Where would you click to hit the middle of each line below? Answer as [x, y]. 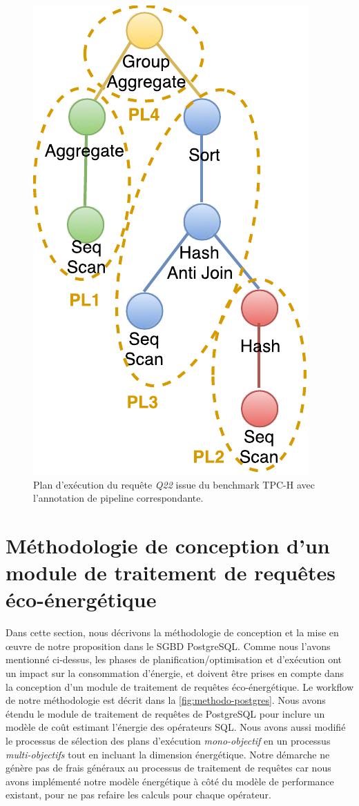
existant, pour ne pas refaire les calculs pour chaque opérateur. [138, 795]
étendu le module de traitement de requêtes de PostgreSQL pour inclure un [165, 713]
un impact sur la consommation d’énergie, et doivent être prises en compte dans [175, 673]
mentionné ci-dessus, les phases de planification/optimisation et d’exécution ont [174, 659]
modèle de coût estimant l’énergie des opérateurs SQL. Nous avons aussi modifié [176, 727]
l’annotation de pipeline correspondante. [118, 498]
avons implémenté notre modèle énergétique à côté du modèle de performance [170, 781]
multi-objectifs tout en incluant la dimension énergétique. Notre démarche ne [168, 754]
